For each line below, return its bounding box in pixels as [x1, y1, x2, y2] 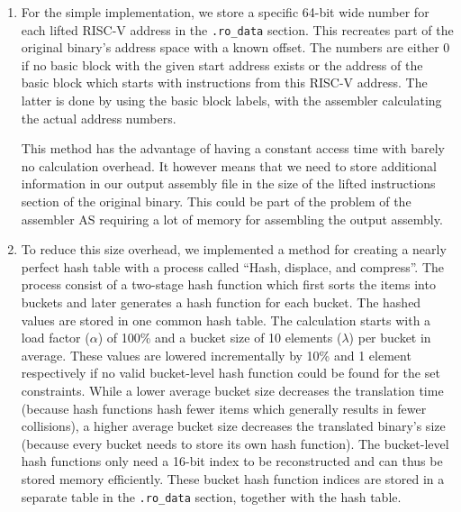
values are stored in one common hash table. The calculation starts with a [21, 310, 431, 329]
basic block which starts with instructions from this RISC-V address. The [21, 73, 428, 92]
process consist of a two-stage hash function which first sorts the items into [21, 275, 436, 294]
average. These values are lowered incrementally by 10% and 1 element [21, 345, 411, 364]
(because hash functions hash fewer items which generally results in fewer [21, 398, 427, 417]
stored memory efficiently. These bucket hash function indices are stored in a [21, 469, 445, 488]
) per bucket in [348, 328, 431, 347]
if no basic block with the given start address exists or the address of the [21, 55, 423, 74]
